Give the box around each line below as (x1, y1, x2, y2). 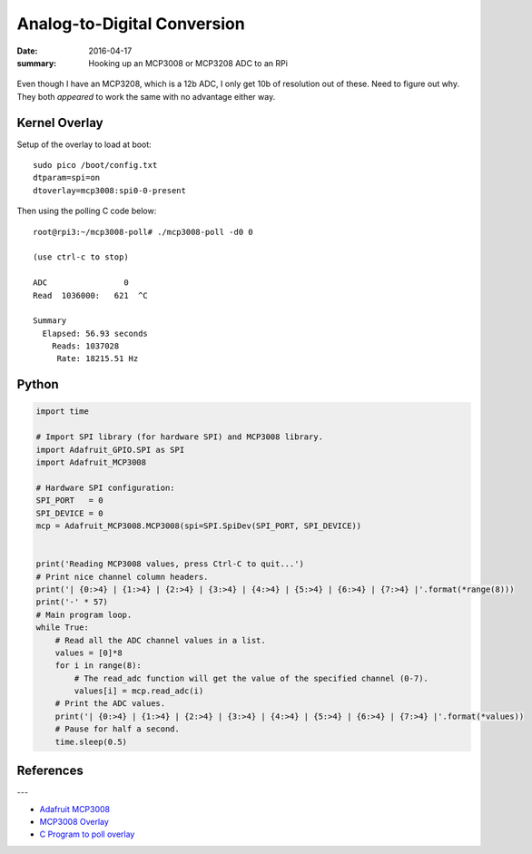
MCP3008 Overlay (39, 816, 109, 827)
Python (16, 377, 59, 392)
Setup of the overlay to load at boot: (16, 139, 152, 150)
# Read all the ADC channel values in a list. (54, 635, 267, 645)
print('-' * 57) (35, 597, 109, 607)
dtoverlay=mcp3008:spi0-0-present (33, 185, 186, 195)
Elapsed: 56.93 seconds (42, 328, 149, 339)
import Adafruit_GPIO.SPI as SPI (35, 445, 185, 455)
